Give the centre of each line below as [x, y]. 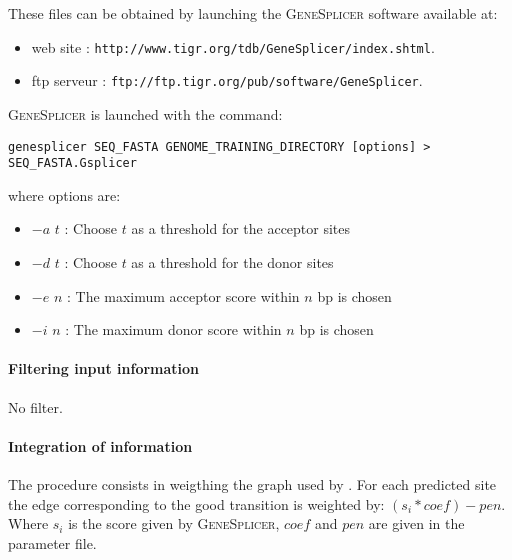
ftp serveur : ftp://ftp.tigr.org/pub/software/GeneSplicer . [227, 80]
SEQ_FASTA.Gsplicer [72, 163]
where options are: [64, 194]
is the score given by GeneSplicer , [174, 523]
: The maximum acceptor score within [183, 295]
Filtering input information [104, 368]
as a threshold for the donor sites [232, 262]
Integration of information [100, 445]
